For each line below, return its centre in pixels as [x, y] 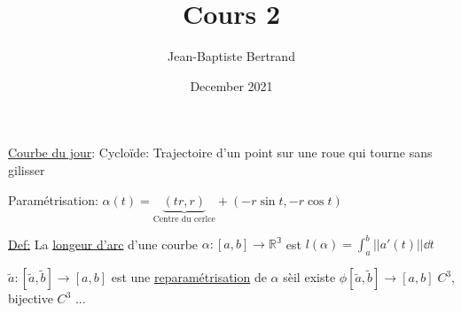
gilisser [27, 169]
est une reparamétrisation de [189, 277]
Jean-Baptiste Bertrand [231, 56]
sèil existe [309, 277]
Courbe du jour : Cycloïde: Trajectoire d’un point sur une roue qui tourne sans [220, 153]
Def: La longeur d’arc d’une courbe [103, 244]
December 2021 [231, 85]
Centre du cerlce [184, 220]
